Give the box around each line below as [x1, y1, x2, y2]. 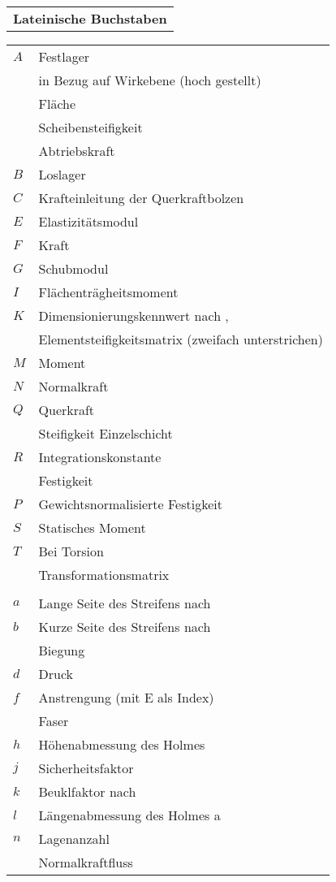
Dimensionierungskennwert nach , [38, 306, 229, 325]
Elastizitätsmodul [38, 212, 139, 231]
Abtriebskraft [38, 141, 115, 160]
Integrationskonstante [38, 447, 162, 466]
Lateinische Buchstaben [13, 9, 167, 28]
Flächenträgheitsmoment [38, 283, 179, 301]
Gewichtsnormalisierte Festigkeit [38, 495, 222, 513]
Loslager [38, 165, 86, 184]
